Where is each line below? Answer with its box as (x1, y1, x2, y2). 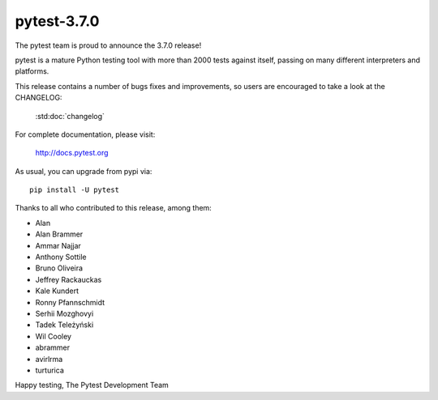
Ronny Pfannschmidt (35, 297, 105, 307)
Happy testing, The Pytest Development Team (15, 381, 170, 390)
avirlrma (35, 354, 63, 364)
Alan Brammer (35, 229, 84, 239)
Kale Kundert (35, 286, 79, 296)
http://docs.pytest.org (35, 148, 109, 158)
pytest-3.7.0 (15, 12, 100, 30)
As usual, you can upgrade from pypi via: (15, 166, 152, 176)
